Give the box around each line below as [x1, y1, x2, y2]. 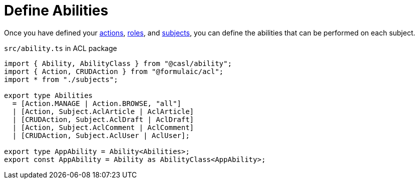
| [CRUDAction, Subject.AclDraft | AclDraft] [12, 115, 194, 123]
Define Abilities [4, 2, 109, 19]
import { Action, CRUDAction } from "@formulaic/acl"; [4, 67, 224, 75]
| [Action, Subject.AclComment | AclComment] [12, 123, 194, 131]
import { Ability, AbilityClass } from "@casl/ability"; [4, 59, 232, 67]
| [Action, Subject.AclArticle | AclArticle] [12, 107, 194, 115]
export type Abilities [4, 91, 93, 99]
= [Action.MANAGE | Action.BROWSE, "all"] [12, 99, 182, 107]
